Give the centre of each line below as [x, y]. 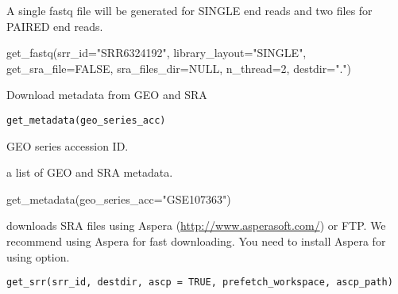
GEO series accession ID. [68, 145]
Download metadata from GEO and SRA [107, 95]
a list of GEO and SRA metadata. [90, 172]
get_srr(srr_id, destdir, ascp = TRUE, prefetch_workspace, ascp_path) [200, 283]
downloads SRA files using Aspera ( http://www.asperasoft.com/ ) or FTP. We [196, 225]
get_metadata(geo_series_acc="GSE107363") [119, 199]
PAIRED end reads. [55, 26]
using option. [38, 256]
